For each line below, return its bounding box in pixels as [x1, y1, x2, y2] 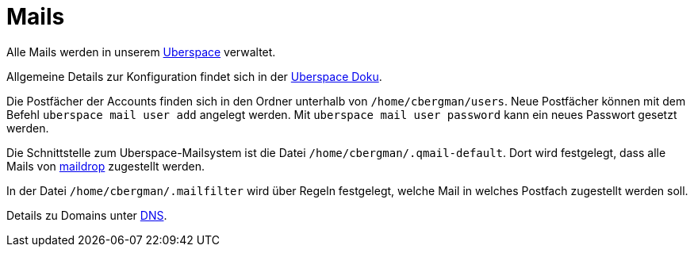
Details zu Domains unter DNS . [6, 208, 167, 222]
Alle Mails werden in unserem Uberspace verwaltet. [6, 44, 276, 59]
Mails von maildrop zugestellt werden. [6, 159, 205, 173]
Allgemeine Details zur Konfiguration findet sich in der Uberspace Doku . [6, 69, 382, 83]
